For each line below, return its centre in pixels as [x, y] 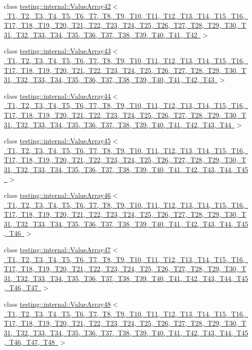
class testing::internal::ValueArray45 [57, 141]
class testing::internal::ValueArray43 [57, 51]
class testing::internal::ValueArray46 [57, 195]
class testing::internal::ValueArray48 [57, 304]
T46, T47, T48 [32, 342]
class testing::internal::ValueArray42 [57, 6]
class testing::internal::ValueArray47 [57, 250]
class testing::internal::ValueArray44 [57, 96]
